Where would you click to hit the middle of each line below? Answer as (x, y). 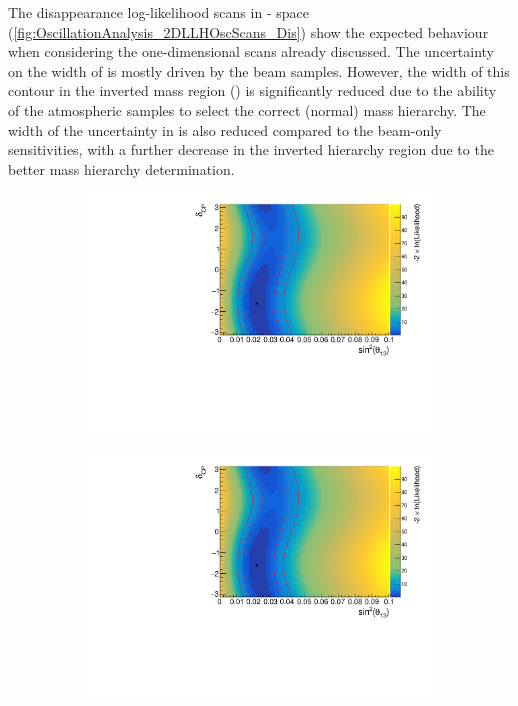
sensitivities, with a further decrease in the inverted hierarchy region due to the (251, 149)
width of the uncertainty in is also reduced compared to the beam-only (225, 129)
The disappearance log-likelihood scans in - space (158, 12)
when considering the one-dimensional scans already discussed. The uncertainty (251, 51)
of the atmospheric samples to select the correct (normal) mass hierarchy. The (247, 109)
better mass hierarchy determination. (121, 168)
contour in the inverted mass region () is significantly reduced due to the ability (252, 90)
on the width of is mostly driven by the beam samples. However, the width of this (259, 70)
